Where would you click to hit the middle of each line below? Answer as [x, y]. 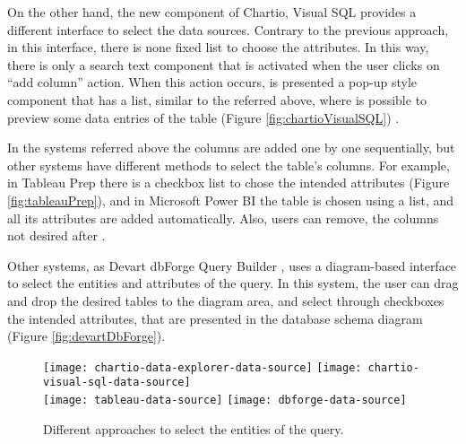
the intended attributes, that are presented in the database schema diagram [215, 318]
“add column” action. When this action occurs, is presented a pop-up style [212, 82]
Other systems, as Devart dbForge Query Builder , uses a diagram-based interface [232, 265]
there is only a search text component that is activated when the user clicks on [224, 64]
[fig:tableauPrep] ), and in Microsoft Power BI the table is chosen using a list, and [231, 200]
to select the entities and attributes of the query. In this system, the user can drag [233, 283]
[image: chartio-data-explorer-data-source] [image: [203, 367]
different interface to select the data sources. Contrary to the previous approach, [228, 29]
